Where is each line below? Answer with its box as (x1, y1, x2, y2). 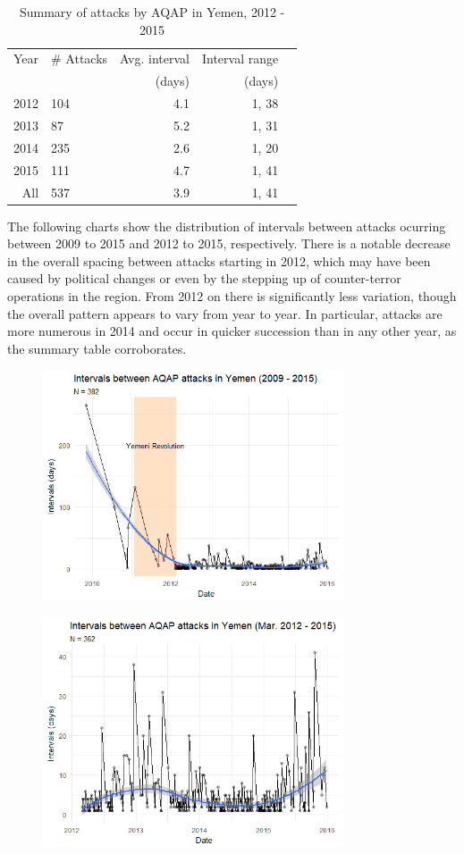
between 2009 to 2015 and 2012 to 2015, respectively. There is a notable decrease (7, 234, 451, 253)
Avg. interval (120, 49, 190, 68)
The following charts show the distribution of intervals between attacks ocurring (7, 216, 446, 235)
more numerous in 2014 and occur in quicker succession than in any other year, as (7, 322, 457, 340)
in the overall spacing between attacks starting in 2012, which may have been (7, 251, 431, 270)
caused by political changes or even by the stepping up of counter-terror (7, 269, 401, 288)
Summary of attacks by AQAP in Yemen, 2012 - (19, 3, 285, 21)
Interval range (201, 49, 279, 68)
